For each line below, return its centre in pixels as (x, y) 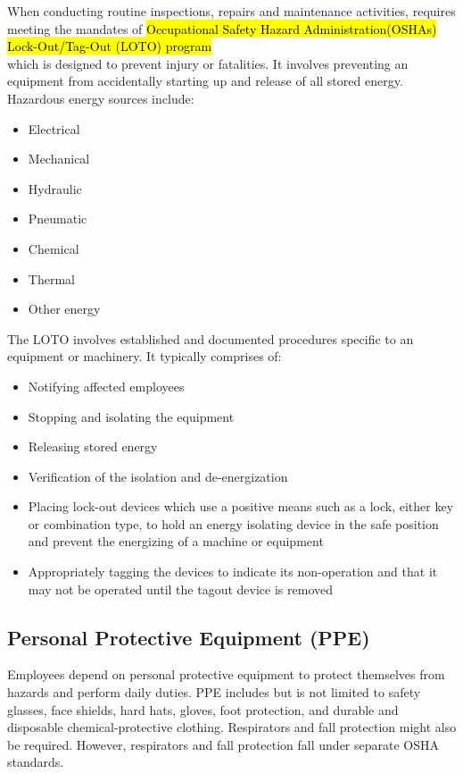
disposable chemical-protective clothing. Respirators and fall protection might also (232, 727)
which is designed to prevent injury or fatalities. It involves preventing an (208, 63)
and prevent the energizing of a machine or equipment (176, 541)
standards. (36, 762)
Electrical (54, 128)
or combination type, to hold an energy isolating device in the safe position (233, 523)
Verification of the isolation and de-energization (158, 476)
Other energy (64, 309)
